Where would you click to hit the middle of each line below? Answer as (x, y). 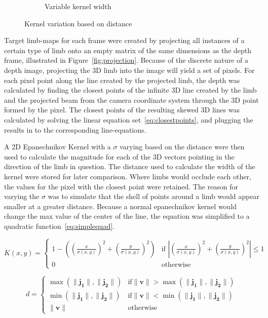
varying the (22, 196)
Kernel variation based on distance (78, 23)
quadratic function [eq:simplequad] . (59, 226)
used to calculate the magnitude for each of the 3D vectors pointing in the (119, 156)
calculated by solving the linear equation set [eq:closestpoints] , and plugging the (129, 119)
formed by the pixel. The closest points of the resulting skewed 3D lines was (122, 110)
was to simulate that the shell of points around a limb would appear (154, 196)
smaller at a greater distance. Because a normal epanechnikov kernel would (121, 206)
